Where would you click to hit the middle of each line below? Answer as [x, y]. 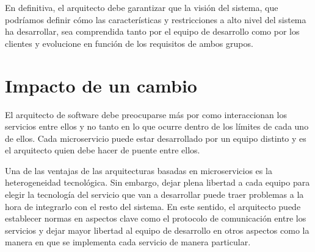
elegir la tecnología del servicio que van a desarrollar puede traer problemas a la [154, 194]
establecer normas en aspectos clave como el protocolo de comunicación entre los [156, 218]
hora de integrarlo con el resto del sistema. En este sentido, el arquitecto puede [153, 206]
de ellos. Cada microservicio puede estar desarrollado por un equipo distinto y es [156, 138]
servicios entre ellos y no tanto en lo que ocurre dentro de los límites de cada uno [157, 126]
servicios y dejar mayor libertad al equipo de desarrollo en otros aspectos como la [157, 230]
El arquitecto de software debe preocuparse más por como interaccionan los [146, 114]
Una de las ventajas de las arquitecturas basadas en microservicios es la [139, 170]
